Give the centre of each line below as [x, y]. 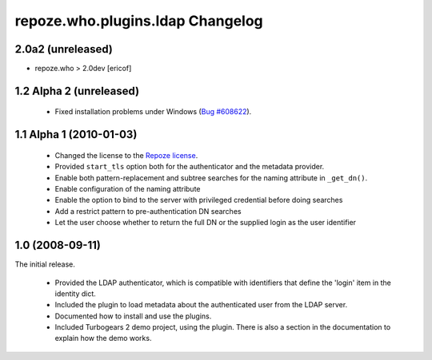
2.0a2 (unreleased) [64, 49]
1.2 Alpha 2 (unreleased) [77, 91]
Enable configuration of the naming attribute [128, 189]
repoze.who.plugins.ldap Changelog [139, 21]
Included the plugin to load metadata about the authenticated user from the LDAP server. [201, 305]
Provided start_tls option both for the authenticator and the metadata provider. [190, 167]
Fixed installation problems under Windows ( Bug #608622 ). [153, 112]
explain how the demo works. [103, 338]
